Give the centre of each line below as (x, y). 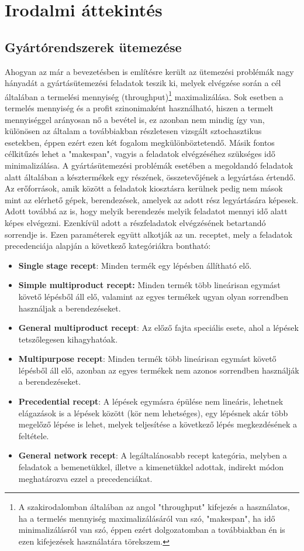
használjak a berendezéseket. (70, 308)
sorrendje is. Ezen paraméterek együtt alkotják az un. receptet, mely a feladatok (149, 234)
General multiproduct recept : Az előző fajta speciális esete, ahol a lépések (158, 328)
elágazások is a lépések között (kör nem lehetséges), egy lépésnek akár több (153, 413)
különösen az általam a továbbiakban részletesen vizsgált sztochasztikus (133, 131)
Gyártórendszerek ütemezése (93, 47)
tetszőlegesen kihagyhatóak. (68, 339)
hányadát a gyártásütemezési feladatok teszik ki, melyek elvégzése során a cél (143, 83)
